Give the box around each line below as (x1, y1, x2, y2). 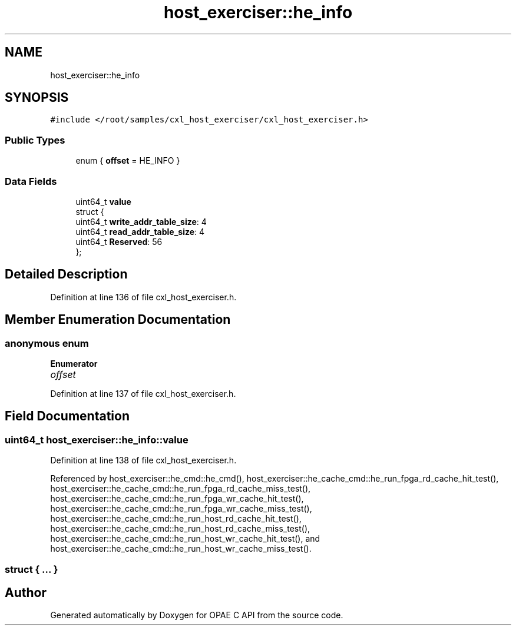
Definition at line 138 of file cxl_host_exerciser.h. (50, 455, 237, 466)
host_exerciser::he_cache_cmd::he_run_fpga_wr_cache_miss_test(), (50, 503, 312, 514)
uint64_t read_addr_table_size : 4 (75, 226, 205, 237)
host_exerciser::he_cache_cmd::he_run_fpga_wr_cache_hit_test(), (50, 493, 304, 504)
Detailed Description (5, 267, 128, 282)
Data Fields (5, 175, 57, 187)
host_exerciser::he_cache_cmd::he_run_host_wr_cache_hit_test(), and (50, 533, 320, 544)
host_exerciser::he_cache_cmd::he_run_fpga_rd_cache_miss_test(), (50, 483, 311, 494)
